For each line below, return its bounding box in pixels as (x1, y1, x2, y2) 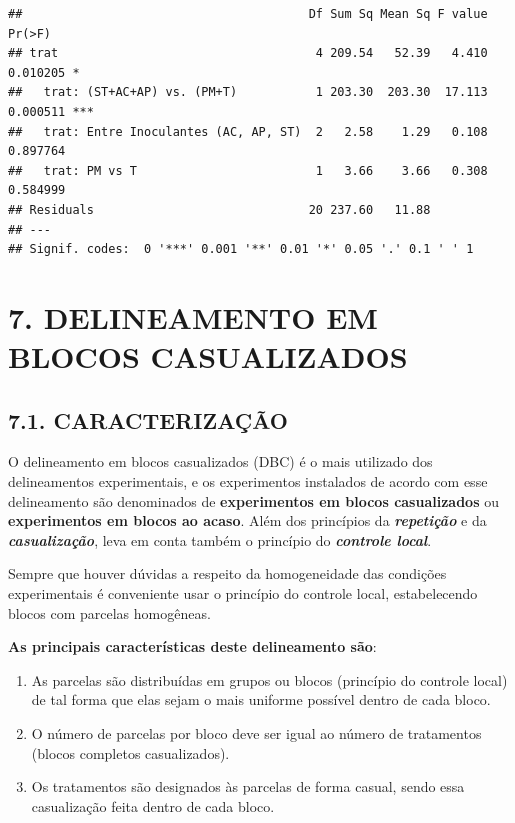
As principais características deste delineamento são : (8, 636, 377, 657)
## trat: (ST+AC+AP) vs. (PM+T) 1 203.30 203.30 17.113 (8, 85, 488, 100)
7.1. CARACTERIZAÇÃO (8, 404, 288, 435)
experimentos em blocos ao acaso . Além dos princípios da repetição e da (8, 510, 487, 531)
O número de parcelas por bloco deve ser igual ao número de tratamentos (31, 723, 482, 744)
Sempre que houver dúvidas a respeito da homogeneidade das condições (8, 563, 447, 584)
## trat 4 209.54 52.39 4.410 (8, 46, 488, 61)
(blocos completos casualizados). (31, 742, 230, 763)
